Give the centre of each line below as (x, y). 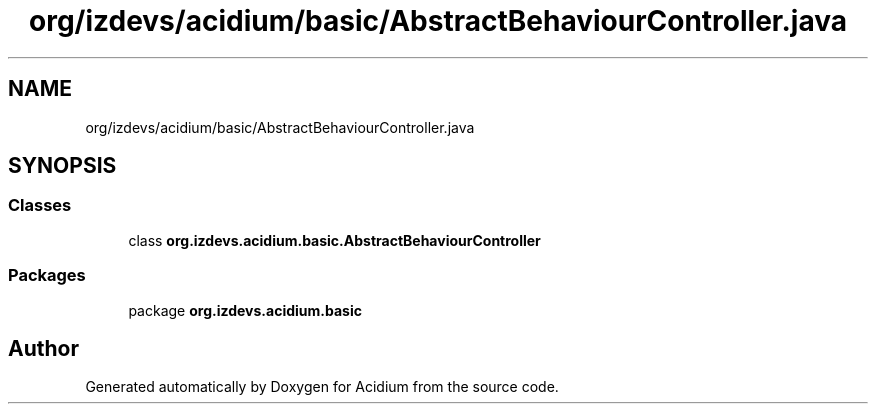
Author (43, 348)
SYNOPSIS (62, 166)
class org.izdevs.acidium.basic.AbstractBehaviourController (334, 240)
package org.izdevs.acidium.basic (245, 310)
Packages (47, 275)
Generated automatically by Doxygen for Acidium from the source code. (322, 387)
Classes (40, 205)
